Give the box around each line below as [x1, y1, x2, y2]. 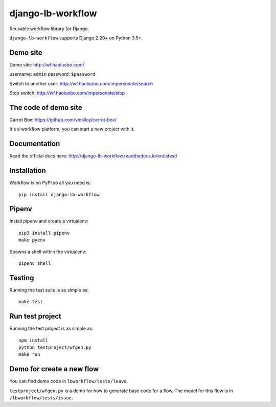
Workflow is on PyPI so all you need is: [9, 179, 91, 186]
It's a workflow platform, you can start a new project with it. [9, 126, 135, 132]
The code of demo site [9, 103, 82, 112]
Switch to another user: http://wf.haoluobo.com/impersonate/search [9, 80, 153, 86]
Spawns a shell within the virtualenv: [9, 248, 87, 255]
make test [18, 299, 43, 305]
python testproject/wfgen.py [18, 344, 91, 350]
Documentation [9, 140, 60, 148]
